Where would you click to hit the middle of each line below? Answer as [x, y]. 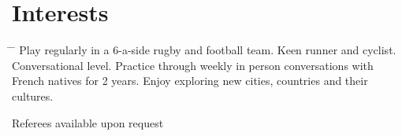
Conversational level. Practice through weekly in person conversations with [193, 65]
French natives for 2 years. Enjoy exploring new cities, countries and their [190, 81]
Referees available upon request [88, 122]
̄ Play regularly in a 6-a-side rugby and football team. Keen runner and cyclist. [204, 50]
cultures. [33, 96]
